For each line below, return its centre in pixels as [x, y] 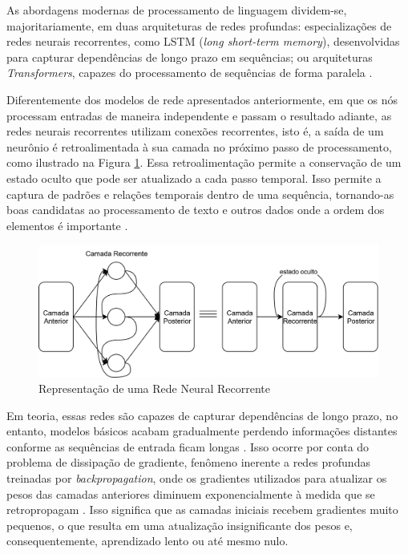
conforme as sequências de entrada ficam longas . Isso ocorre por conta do [188, 446]
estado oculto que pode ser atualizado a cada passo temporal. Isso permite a [194, 178]
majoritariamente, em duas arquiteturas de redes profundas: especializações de [199, 25]
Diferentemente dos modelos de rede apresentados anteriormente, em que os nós [202, 99]
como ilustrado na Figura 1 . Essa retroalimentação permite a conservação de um [204, 162]
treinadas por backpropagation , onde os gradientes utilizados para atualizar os [197, 478]
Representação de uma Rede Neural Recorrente [154, 388]
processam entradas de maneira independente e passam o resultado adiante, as [199, 115]
